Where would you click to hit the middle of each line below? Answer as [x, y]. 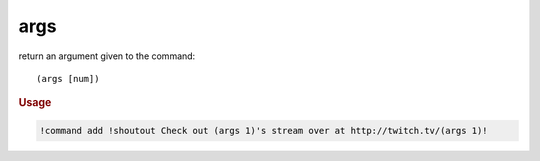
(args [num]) [68, 78]
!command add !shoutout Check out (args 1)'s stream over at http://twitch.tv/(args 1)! [264, 130]
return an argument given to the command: [107, 56]
